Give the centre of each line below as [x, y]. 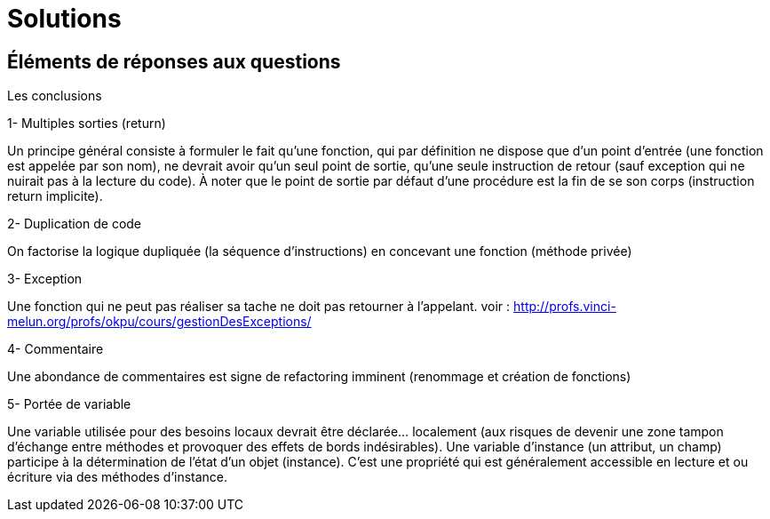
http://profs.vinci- [565, 307]
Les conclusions [55, 96]
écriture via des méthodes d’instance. [118, 477]
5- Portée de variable [69, 404]
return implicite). [55, 196]
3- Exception [45, 279]
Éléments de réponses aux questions [174, 61]
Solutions [64, 19]
